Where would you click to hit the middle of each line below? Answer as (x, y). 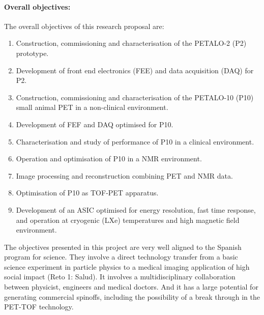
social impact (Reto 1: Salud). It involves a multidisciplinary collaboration (120, 277)
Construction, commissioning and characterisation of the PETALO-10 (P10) (135, 97)
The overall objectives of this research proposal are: (84, 26)
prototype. (32, 53)
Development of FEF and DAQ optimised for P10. (95, 124)
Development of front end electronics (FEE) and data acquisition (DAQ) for (135, 70)
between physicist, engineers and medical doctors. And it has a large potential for (131, 287)
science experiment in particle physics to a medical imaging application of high (127, 266)
